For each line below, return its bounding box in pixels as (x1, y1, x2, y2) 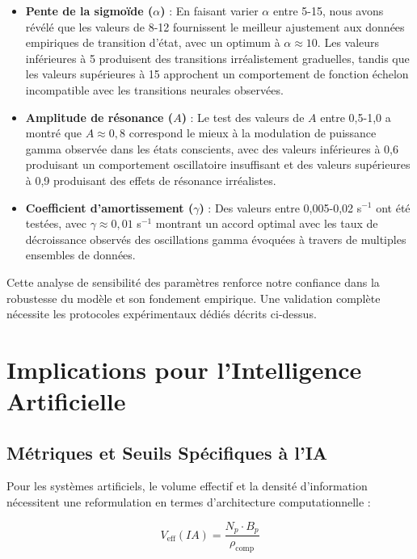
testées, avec (25, 215, 86, 232)
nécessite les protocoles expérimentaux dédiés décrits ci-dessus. (6, 305, 317, 322)
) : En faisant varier (160, 2, 259, 19)
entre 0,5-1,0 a (320, 108, 391, 125)
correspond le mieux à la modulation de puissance (128, 124, 377, 141)
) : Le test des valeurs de (181, 108, 305, 125)
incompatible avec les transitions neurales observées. (25, 81, 284, 98)
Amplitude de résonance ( (25, 108, 174, 125)
